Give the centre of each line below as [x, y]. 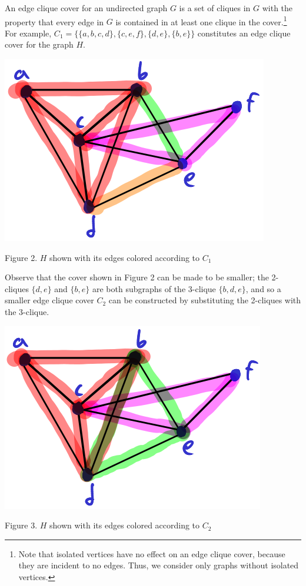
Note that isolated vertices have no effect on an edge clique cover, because [152, 553]
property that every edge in [54, 21]
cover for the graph [39, 44]
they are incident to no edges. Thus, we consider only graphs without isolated [159, 565]
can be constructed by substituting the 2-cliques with [205, 300]
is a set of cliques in [215, 8]
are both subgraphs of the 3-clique [154, 288]
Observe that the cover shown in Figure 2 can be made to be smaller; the [137, 277]
